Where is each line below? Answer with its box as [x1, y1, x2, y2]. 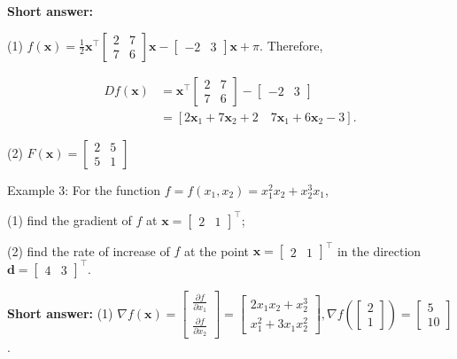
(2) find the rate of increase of [7, 241, 170, 260]
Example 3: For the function [7, 180, 161, 199]
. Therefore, [259, 35, 323, 54]
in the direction [337, 241, 422, 260]
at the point [183, 241, 250, 260]
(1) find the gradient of [7, 210, 132, 229]
